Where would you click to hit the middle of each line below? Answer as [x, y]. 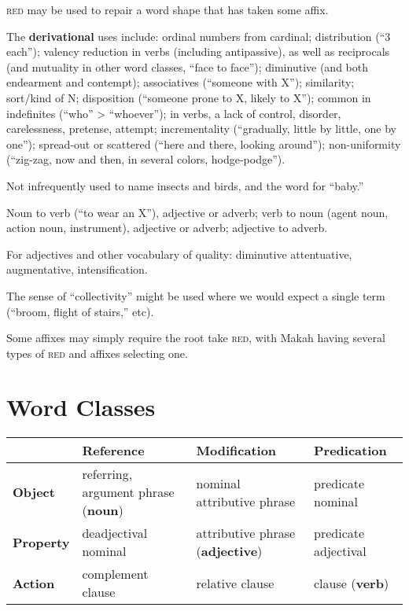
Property [41, 542]
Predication [350, 451]
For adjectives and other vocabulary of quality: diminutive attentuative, [179, 254]
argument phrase [128, 492]
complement [115, 574]
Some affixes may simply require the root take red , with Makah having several [196, 338]
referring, [107, 474]
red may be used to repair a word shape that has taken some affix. [168, 9]
